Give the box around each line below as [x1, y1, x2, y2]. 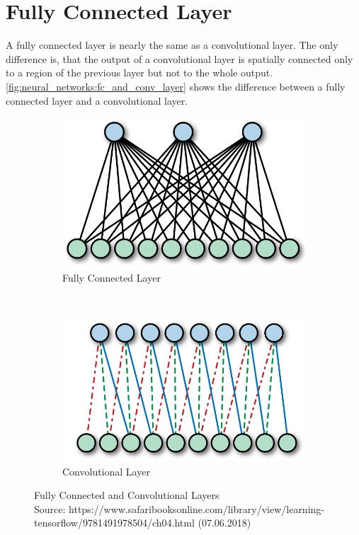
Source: [34, 501, 66, 516]
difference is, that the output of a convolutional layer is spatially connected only [6, 51, 353, 66]
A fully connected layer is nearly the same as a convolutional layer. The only [6, 38, 338, 52]
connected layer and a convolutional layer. [6, 93, 188, 108]
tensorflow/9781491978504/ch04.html [34, 515, 195, 530]
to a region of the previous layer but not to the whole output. [6, 65, 273, 80]
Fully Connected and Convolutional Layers [34, 488, 220, 502]
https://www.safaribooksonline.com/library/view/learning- [69, 501, 324, 516]
